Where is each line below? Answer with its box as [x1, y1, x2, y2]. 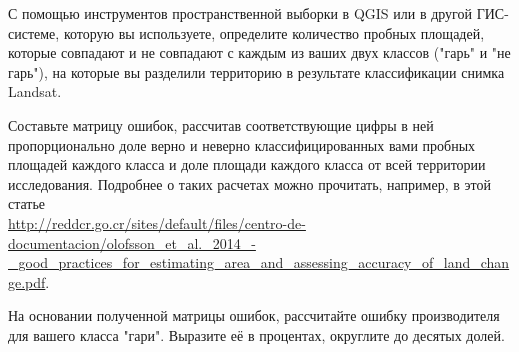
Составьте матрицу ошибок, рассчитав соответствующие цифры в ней [8, 114, 434, 135]
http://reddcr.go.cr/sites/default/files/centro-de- [8, 212, 306, 233]
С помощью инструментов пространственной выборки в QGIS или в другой [8, 3, 473, 23]
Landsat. [8, 81, 62, 102]
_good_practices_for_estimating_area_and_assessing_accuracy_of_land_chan [8, 252, 510, 273]
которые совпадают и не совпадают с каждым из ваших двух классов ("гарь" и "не [8, 42, 511, 63]
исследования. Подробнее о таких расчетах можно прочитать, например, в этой [8, 173, 491, 194]
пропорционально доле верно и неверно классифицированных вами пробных [8, 134, 476, 155]
